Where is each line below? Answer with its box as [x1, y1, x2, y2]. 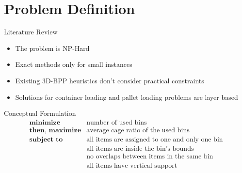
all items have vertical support [86, 162, 177, 169]
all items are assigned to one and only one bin [86, 136, 223, 143]
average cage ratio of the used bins [86, 126, 190, 134]
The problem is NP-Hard [15, 43, 90, 53]
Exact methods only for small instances [15, 59, 132, 69]
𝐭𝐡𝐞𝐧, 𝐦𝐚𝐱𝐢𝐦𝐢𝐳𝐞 [29, 126, 81, 134]
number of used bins [86, 119, 147, 126]
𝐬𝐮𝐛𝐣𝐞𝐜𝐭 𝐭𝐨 [29, 136, 63, 143]
